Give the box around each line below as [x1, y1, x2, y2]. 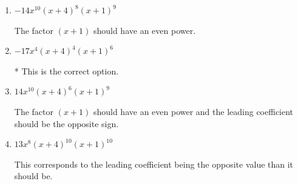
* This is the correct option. [14, 64, 119, 77]
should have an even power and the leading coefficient [93, 105, 294, 117]
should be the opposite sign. [14, 117, 119, 130]
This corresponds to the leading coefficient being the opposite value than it [14, 157, 294, 170]
